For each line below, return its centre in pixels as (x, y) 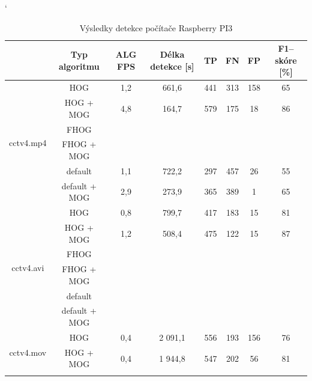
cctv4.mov (28, 352)
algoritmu (79, 66)
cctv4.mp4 (28, 142)
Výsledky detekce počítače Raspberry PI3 (156, 27)
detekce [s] (172, 66)
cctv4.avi (28, 267)
